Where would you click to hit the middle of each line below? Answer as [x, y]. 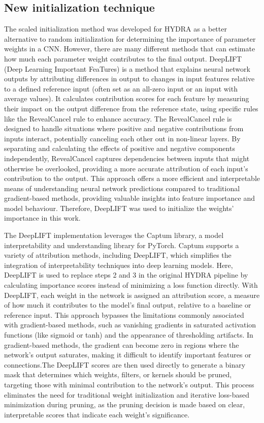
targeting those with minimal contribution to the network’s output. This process [129, 384]
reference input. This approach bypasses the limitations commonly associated [124, 314]
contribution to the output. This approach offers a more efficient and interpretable [132, 178]
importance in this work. [42, 218]
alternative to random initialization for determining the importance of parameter [130, 38]
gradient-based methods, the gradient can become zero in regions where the [122, 344]
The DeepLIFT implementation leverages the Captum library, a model [114, 235]
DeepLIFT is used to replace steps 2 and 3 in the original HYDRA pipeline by [126, 275]
